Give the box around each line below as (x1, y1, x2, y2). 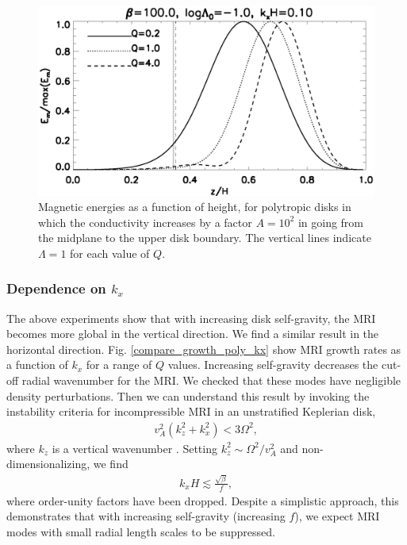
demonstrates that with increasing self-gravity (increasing (6, 508, 286, 524)
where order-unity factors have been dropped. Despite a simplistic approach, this (6, 492, 399, 509)
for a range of (86, 356, 152, 373)
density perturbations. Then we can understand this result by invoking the (6, 387, 370, 404)
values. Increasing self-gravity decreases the (167, 356, 378, 373)
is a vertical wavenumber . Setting (52, 439, 217, 456)
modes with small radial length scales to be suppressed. (6, 523, 275, 539)
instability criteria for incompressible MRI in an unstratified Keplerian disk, (6, 403, 376, 420)
